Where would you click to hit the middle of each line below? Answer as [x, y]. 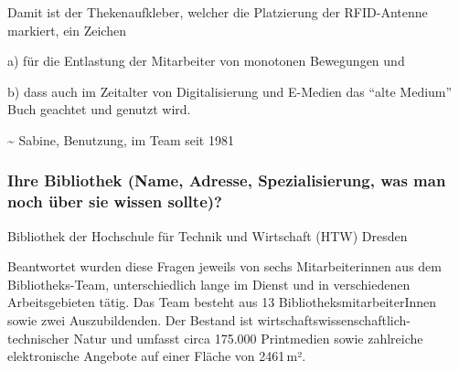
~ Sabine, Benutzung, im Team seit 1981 [121, 139]
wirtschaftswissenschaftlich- [334, 320]
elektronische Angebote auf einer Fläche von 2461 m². [157, 356]
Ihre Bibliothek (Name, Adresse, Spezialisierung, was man [227, 180]
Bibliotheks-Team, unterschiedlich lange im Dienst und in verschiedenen [209, 284]
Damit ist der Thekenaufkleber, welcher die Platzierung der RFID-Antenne [218, 12]
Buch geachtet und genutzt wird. [99, 109]
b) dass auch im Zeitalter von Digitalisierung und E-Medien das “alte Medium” [230, 91]
